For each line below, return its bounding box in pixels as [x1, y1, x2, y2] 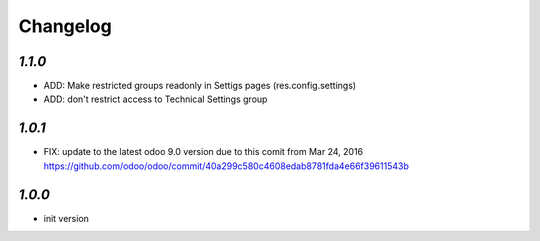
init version [43, 212, 90, 224]
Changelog [18, 15, 112, 37]
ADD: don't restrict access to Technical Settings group [43, 93, 268, 105]
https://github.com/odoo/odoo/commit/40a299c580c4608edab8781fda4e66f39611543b [43, 160, 409, 172]
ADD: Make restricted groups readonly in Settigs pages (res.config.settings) [43, 80, 357, 92]
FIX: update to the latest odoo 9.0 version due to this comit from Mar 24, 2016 [43, 146, 364, 158]
